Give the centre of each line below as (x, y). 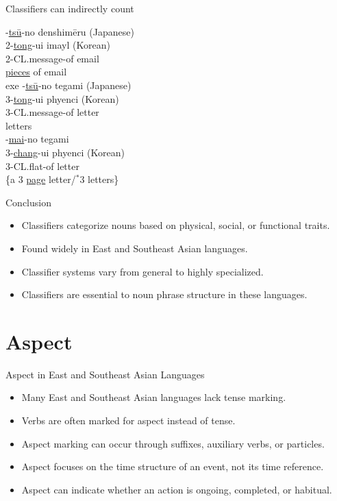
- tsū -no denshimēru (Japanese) (70, 31)
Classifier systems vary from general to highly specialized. (142, 271)
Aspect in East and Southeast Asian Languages (105, 374)
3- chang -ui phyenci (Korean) (65, 152)
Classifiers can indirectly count (70, 8)
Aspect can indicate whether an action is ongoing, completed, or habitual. (177, 489)
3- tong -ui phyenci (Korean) (62, 98)
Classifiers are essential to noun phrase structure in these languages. (164, 294)
